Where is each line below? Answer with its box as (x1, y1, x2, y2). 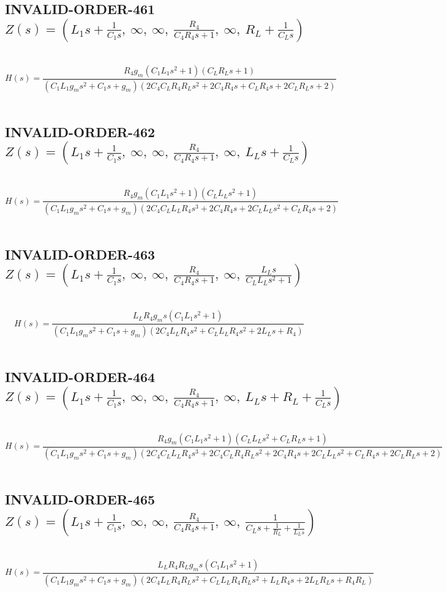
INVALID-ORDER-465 (5, 490, 156, 509)
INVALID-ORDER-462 (5, 122, 156, 141)
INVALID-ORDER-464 (5, 367, 156, 386)
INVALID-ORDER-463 (5, 244, 156, 263)
